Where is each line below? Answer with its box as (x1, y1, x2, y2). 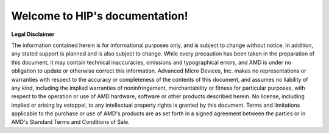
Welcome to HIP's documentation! (11, 9, 188, 23)
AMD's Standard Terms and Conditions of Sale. (11, 118, 130, 126)
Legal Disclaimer (11, 31, 55, 38)
